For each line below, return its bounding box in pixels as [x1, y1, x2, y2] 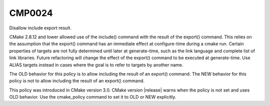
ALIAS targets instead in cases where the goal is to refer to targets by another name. [9, 62, 183, 68]
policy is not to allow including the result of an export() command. [9, 78, 145, 84]
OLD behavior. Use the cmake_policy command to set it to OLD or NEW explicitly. [9, 94, 176, 100]
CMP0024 [9, 7, 53, 18]
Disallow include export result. [9, 25, 72, 31]
